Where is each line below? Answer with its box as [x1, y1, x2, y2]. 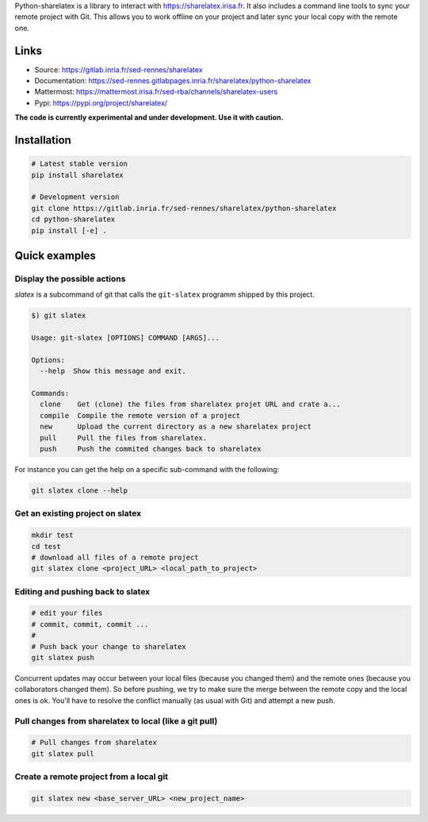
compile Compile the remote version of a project [40, 411, 241, 420]
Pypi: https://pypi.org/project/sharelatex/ [34, 98, 168, 107]
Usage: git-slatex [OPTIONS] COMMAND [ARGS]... [31, 333, 220, 343]
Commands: [31, 389, 70, 398]
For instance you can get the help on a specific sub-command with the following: [14, 465, 280, 474]
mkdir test [31, 531, 74, 540]
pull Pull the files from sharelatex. [40, 433, 208, 442]
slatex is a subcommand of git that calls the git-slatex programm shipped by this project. [14, 290, 315, 299]
